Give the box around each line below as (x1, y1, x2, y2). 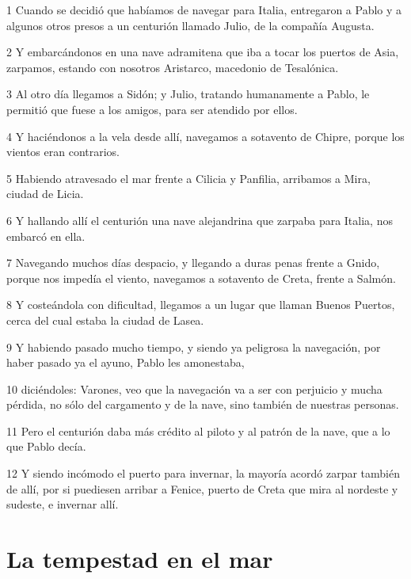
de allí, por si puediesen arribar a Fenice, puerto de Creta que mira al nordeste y (6, 480, 398, 497)
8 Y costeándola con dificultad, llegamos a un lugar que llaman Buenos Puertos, (6, 296, 395, 313)
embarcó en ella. (6, 227, 86, 244)
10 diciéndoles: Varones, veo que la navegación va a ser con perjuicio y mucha (6, 380, 382, 397)
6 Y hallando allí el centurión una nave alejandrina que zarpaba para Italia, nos (6, 211, 393, 228)
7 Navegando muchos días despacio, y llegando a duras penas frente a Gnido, (6, 254, 380, 271)
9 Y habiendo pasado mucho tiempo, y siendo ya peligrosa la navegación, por (6, 338, 381, 355)
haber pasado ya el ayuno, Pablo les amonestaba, (6, 354, 245, 371)
